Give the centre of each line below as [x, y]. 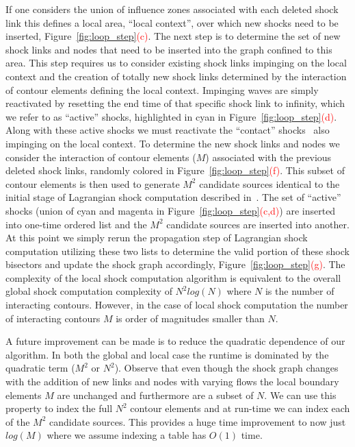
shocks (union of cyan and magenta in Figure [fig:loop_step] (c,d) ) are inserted [171, 210]
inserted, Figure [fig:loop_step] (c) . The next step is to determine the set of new [173, 36]
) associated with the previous [268, 157]
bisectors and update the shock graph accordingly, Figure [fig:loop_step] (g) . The [175, 264]
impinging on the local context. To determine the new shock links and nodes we [173, 143]
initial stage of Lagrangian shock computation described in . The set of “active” [173, 197]
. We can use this [300, 395]
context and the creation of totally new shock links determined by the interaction [176, 76]
